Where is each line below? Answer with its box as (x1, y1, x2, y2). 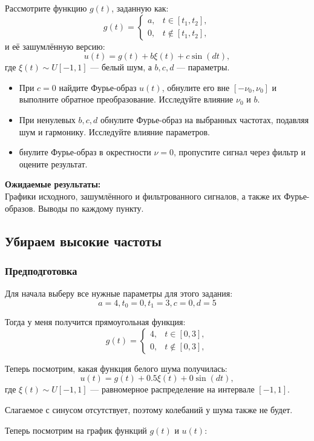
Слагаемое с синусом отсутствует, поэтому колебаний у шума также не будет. (5, 403, 293, 416)
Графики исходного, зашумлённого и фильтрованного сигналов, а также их (5, 189, 281, 202)
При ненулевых (19, 113, 76, 126)
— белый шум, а (90, 61, 152, 73)
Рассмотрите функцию (5, 2, 87, 14)
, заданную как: (111, 2, 169, 14)
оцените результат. (19, 157, 88, 170)
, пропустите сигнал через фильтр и (174, 146, 306, 158)
